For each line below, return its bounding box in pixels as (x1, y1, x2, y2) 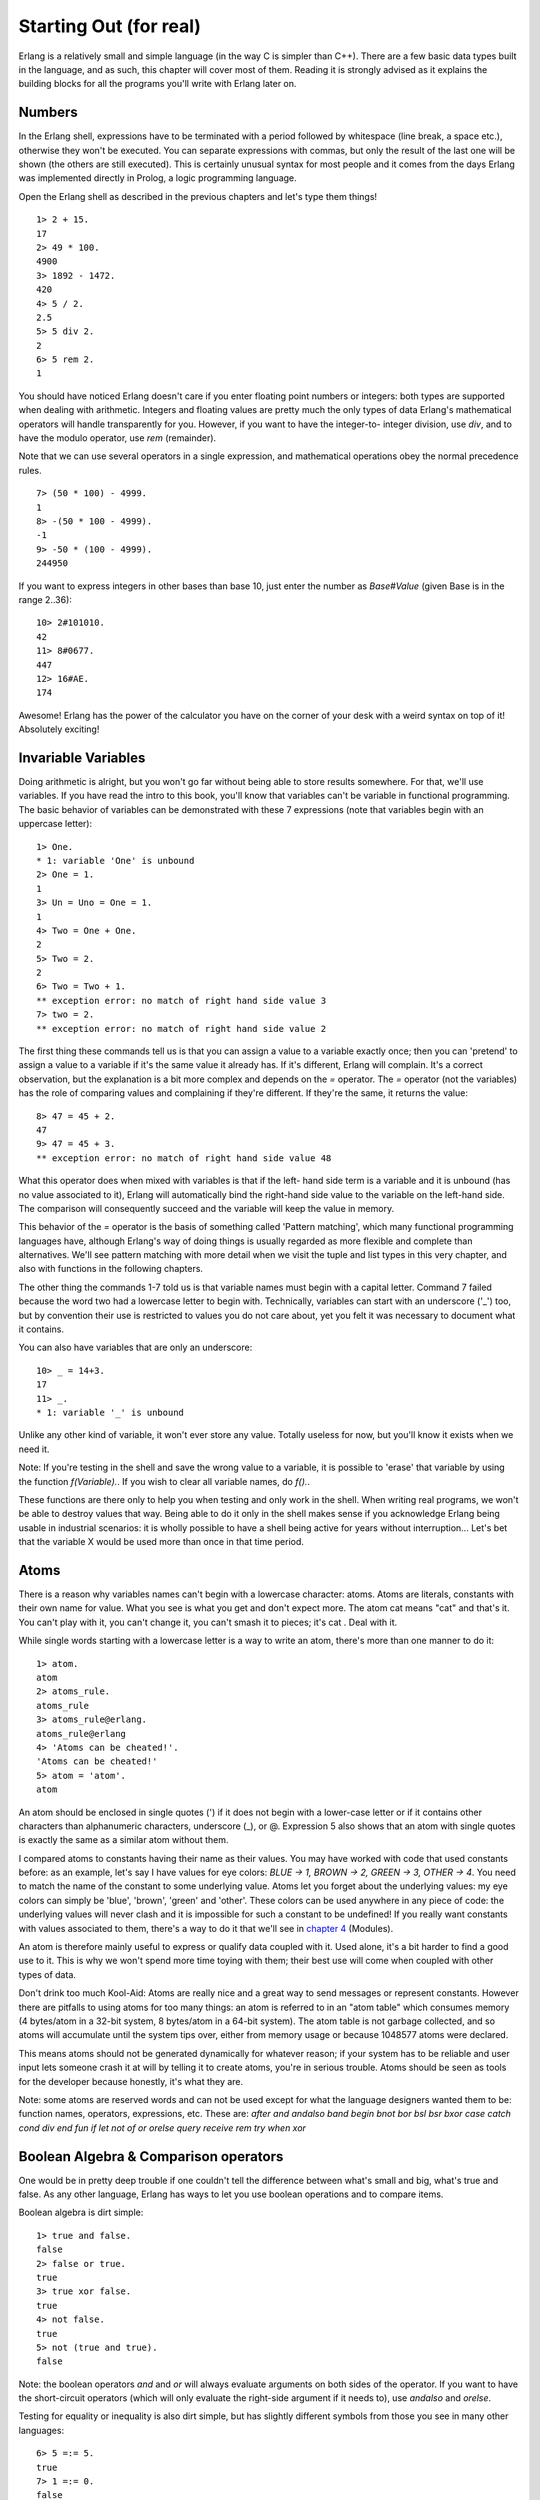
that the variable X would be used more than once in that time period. (18, 1536, 305, 1548)
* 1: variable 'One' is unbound (36, 855, 195, 866)
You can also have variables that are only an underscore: (18, 1341, 253, 1354)
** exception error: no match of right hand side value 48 (36, 1152, 332, 1164)
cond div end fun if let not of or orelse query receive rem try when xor (18, 2121, 307, 2134)
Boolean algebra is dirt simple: (18, 2206, 144, 2219)
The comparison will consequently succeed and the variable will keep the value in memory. (18, 1202, 395, 1214)
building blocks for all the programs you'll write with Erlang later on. (18, 78, 297, 90)
